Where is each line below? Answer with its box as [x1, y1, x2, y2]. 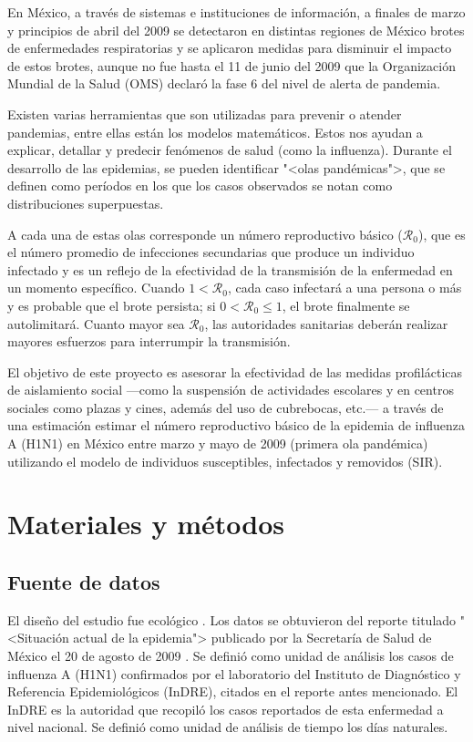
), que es [417, 224, 466, 243]
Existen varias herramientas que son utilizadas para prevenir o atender [7, 104, 402, 123]
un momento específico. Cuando [7, 278, 185, 297]
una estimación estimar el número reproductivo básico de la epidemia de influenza [7, 416, 466, 435]
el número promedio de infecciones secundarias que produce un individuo [7, 242, 415, 262]
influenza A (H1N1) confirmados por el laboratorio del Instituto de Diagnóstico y [7, 664, 461, 683]
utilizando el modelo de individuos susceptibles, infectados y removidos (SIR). [7, 451, 443, 470]
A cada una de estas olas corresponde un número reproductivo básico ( [7, 224, 403, 243]
